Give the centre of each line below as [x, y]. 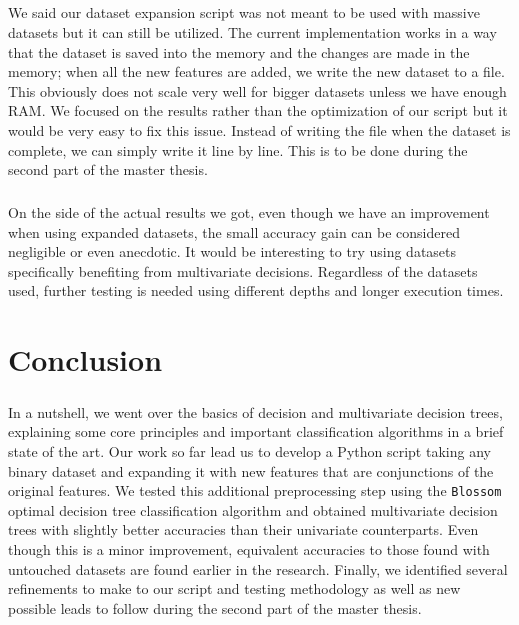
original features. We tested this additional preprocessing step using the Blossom [255, 490]
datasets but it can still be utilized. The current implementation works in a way [252, 31]
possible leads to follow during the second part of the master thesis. [215, 607]
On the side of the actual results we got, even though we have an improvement [249, 212]
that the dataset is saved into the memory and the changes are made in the [239, 51]
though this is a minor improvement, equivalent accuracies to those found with [249, 549]
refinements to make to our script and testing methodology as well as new [234, 588]
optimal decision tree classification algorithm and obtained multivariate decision [253, 509]
